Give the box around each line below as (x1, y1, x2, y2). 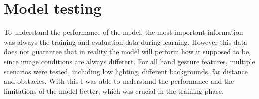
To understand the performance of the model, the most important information (4, 27, 243, 37)
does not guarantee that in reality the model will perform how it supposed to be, (4, 46, 251, 57)
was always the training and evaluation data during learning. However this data (4, 36, 248, 47)
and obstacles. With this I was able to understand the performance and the (4, 76, 234, 86)
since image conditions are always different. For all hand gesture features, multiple (4, 56, 255, 66)
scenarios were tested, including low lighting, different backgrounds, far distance (4, 66, 248, 76)
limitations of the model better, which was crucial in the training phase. (4, 85, 224, 96)
